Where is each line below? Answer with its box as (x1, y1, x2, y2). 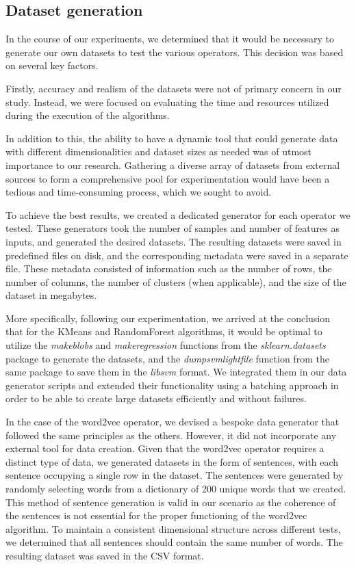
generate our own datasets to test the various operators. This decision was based (5, 44, 344, 59)
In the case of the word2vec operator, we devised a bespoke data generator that (5, 414, 340, 429)
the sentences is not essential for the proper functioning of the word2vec (5, 508, 307, 523)
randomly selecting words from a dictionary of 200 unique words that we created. (5, 482, 346, 496)
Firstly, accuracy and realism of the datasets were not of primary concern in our (5, 81, 342, 95)
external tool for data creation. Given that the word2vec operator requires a (5, 441, 325, 456)
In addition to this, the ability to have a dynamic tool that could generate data (5, 131, 338, 145)
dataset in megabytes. (5, 288, 97, 302)
